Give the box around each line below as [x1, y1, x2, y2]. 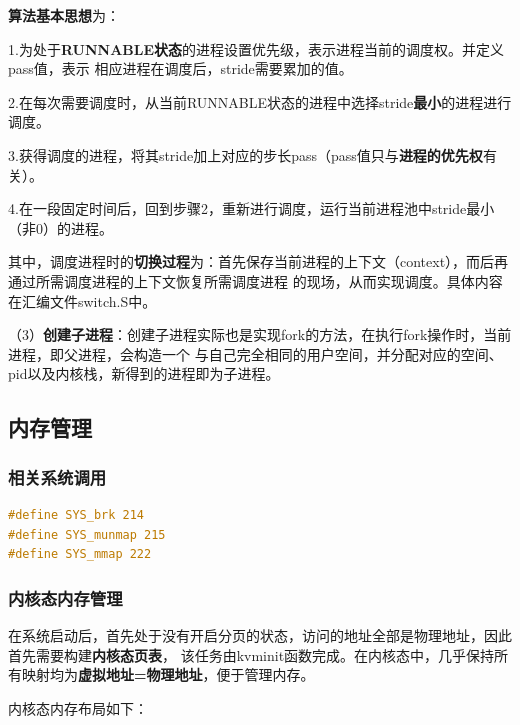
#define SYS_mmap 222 [8, 547, 152, 562]
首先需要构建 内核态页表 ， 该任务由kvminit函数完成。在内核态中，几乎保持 [8, 644, 495, 665]
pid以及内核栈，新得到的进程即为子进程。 [8, 363, 280, 384]
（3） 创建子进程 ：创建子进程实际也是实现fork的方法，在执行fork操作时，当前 [8, 324, 512, 345]
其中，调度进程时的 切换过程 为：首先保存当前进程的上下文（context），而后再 [8, 251, 509, 272]
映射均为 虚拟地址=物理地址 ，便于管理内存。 [21, 664, 315, 685]
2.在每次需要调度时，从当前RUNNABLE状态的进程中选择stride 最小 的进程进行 [8, 91, 512, 112]
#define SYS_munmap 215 [8, 527, 166, 542]
